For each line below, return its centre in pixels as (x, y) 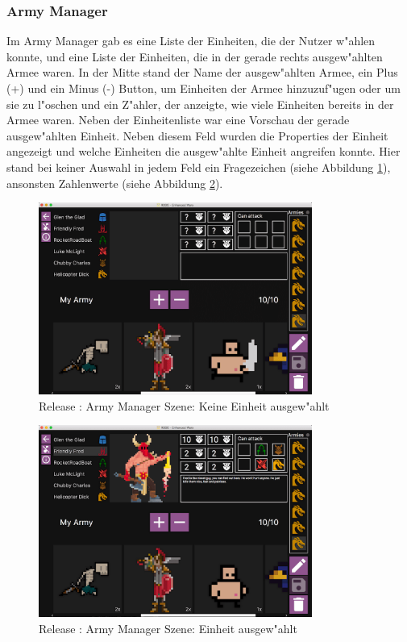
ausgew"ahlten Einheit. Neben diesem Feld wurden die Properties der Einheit (197, 135)
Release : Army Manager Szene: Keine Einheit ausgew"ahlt (184, 405)
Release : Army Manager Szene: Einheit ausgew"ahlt (168, 628)
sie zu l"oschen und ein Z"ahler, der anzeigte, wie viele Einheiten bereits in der (200, 104)
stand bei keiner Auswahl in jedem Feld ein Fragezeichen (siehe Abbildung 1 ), (199, 167)
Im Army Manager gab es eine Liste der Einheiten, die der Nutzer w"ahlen (191, 41)
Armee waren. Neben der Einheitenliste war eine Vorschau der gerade (178, 120)
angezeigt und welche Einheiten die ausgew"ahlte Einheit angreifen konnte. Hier (203, 151)
